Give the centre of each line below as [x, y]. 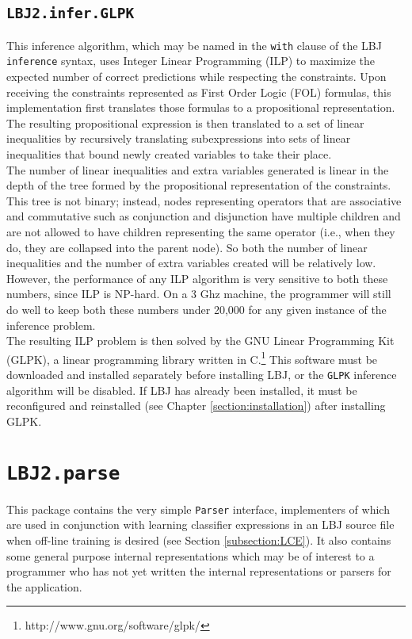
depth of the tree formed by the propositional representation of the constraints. [199, 185]
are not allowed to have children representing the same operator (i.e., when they [201, 232]
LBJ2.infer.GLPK [71, 13]
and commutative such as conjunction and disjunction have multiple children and [204, 216]
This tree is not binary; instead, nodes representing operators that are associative [204, 200]
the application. [44, 586]
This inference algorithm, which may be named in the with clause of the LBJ [194, 45]
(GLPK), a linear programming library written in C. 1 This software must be [192, 358]
